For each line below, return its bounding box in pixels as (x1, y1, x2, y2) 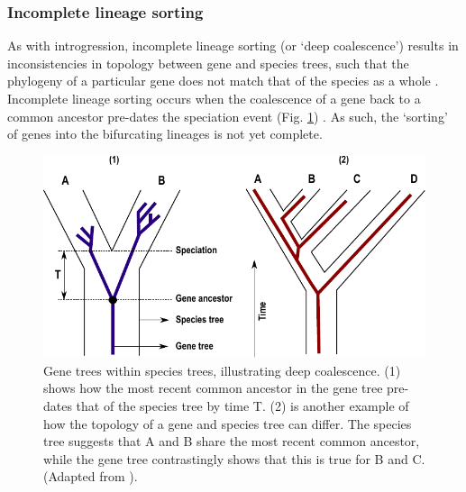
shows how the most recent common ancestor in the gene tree (43, 378, 383, 397)
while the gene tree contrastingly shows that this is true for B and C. (43, 449, 425, 468)
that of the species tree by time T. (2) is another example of (76, 396, 409, 415)
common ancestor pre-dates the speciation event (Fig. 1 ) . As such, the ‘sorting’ (7, 106, 448, 125)
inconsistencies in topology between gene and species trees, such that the (7, 53, 409, 72)
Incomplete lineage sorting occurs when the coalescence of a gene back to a (7, 89, 421, 107)
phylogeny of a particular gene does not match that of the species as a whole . (7, 71, 439, 90)
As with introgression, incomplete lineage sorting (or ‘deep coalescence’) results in (7, 36, 459, 55)
